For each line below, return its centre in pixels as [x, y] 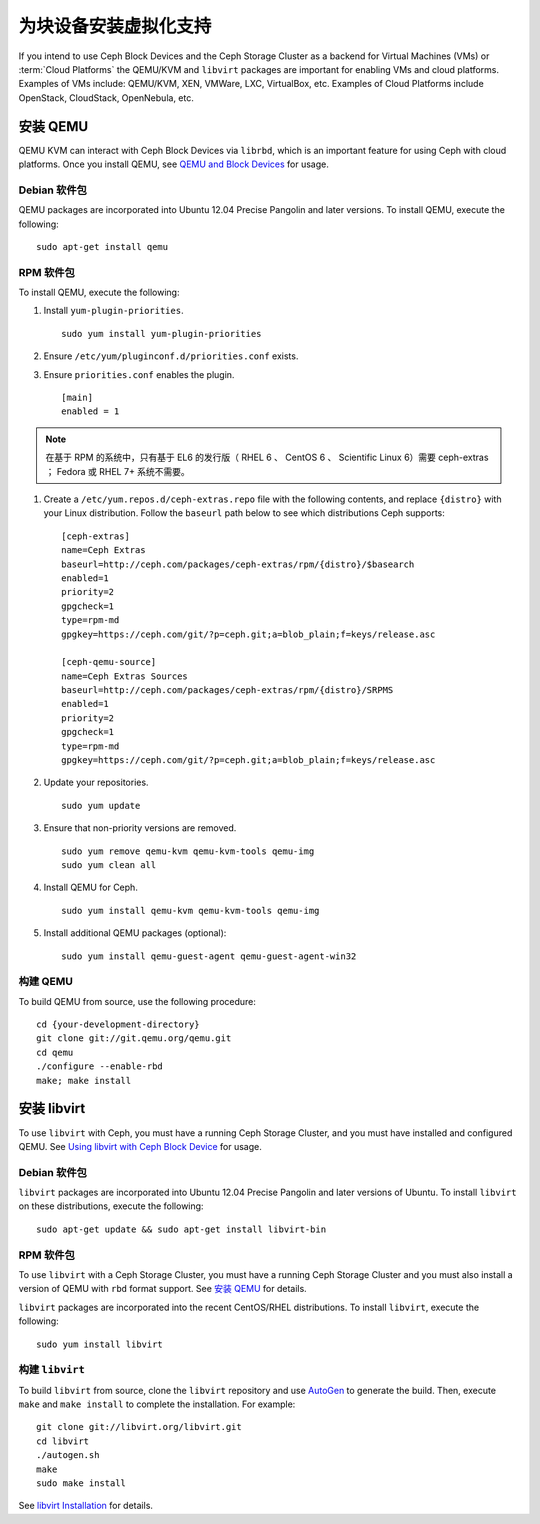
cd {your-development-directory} [118, 1024]
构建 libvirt [51, 1370]
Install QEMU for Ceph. [91, 887]
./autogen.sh [68, 1455]
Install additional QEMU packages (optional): [135, 933]
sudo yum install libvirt [100, 1344]
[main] [77, 398]
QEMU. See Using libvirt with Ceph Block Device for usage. [140, 1146]
